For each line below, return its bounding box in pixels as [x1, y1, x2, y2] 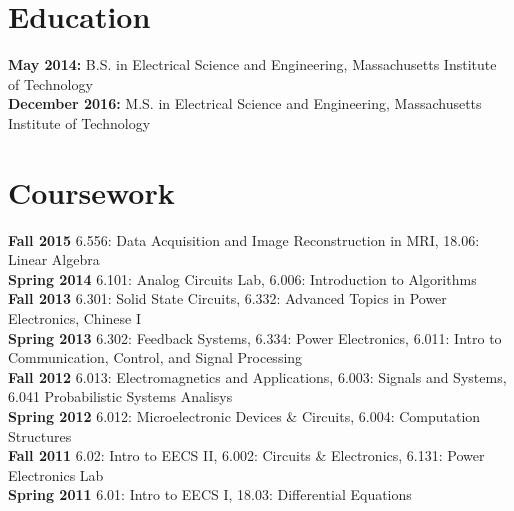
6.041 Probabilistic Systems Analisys [8, 386, 233, 407]
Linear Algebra [8, 249, 100, 270]
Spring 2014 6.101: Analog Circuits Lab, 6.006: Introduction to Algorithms [8, 268, 477, 289]
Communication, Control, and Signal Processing [8, 347, 303, 368]
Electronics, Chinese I [8, 308, 141, 328]
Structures [8, 425, 72, 446]
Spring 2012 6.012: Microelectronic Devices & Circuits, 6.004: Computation [8, 405, 481, 426]
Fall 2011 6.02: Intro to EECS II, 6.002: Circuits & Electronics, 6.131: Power [8, 445, 485, 466]
